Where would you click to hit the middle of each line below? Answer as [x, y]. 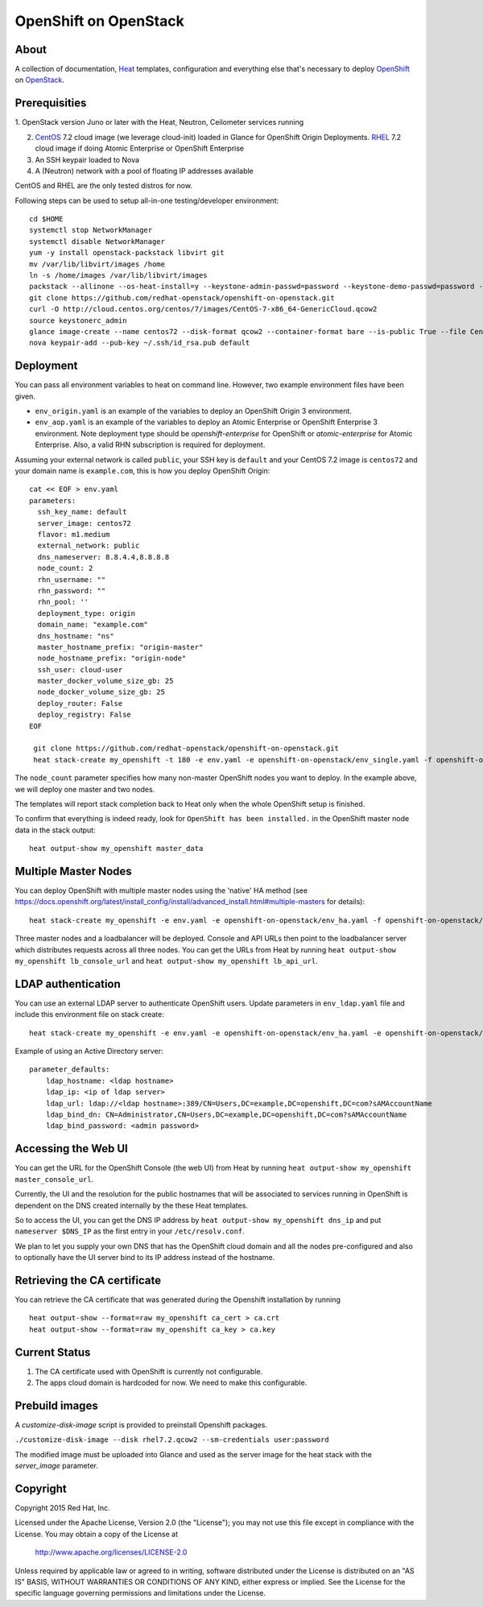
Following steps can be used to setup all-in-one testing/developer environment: [147, 200]
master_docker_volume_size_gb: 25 [105, 681]
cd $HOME [46, 219]
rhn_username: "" [72, 579]
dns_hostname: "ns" [76, 636]
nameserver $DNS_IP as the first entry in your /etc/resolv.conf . [130, 1231]
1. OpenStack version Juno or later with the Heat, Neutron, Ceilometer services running [159, 122]
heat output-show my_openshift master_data [116, 849]
